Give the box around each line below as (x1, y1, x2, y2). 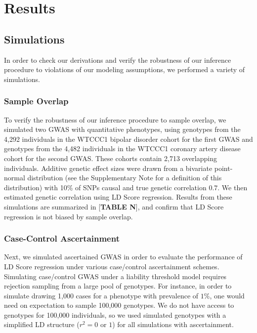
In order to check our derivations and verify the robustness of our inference (4, 54, 231, 65)
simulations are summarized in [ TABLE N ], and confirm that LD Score (4, 201, 224, 211)
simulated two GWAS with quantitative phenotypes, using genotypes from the (4, 124, 241, 134)
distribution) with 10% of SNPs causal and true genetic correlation (4, 182, 207, 192)
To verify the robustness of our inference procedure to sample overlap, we (4, 114, 226, 125)
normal (4, 172, 25, 183)
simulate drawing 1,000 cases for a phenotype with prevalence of (4, 290, 199, 300)
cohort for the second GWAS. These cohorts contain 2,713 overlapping (4, 153, 217, 163)
